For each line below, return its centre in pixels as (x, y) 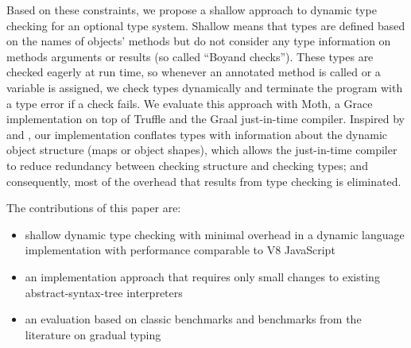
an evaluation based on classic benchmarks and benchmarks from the (193, 319)
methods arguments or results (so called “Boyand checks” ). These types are (190, 56)
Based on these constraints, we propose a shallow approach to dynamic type (192, 10)
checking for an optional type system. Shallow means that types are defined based (206, 25)
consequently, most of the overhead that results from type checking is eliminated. (204, 181)
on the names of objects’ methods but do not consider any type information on (199, 41)
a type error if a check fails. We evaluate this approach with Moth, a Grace (190, 103)
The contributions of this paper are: (94, 208)
